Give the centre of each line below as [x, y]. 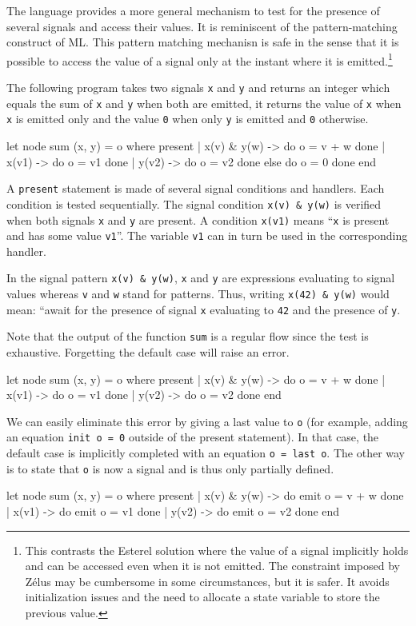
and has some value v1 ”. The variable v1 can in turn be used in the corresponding [207, 235]
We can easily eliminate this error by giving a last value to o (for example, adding [207, 421]
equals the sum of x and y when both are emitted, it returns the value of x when [204, 103]
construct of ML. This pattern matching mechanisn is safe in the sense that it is [203, 42]
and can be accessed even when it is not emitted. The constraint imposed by [212, 566]
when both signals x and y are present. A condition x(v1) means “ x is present [198, 219]
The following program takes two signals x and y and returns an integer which [198, 88]
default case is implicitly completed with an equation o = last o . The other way [206, 453]
